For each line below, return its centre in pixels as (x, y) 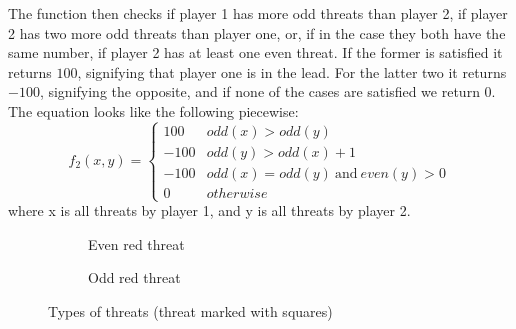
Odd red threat (134, 277)
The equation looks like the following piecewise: (153, 110)
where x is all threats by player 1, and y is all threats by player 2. (209, 210)
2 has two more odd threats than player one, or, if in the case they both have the (257, 32)
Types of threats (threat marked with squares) (190, 310)
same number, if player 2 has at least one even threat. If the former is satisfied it (255, 52)
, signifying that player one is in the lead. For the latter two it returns (292, 71)
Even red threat (136, 243)
